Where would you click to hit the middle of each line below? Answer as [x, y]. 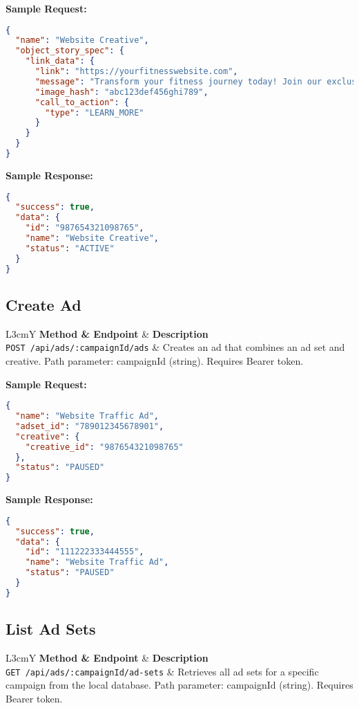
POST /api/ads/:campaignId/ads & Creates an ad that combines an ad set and [175, 347]
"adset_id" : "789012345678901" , [90, 426]
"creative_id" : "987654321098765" [104, 447]
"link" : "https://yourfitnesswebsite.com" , [136, 72]
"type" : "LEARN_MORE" [95, 112]
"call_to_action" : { [82, 102]
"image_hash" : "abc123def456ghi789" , [122, 92]
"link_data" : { [60, 61]
